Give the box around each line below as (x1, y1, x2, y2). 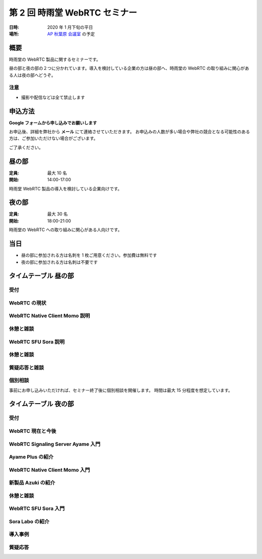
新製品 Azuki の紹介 (9, 479, 55, 486)
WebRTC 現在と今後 (9, 427, 57, 434)
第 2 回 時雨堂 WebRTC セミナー (9, 7, 137, 18)
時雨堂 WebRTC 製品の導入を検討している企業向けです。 (9, 186, 122, 191)
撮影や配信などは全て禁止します (21, 94, 85, 100)
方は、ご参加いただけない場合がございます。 (9, 136, 98, 141)
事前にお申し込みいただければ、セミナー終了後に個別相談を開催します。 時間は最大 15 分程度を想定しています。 (9, 387, 233, 393)
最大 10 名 (47, 170, 67, 176)
